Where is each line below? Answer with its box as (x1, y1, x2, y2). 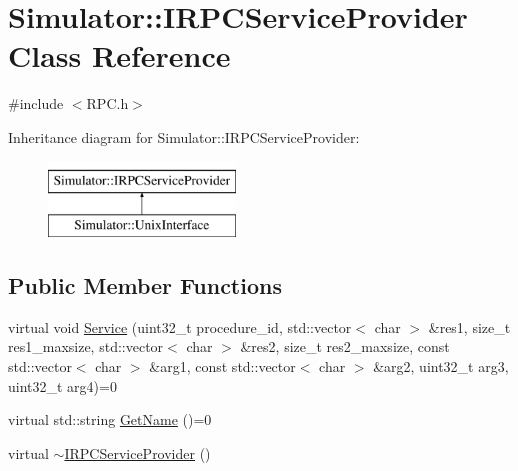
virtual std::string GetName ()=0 (8, 409, 212, 430)
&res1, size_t (428, 316, 511, 337)
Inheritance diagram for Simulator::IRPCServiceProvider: (8, 126, 360, 147)
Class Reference (8, 35, 231, 76)
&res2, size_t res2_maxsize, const (240, 336, 450, 357)
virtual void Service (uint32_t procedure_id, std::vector (8, 316, 352, 337)
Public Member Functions (8, 270, 282, 301)
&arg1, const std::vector (149, 356, 296, 377)
